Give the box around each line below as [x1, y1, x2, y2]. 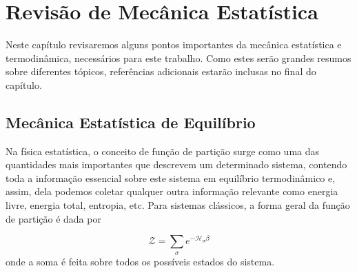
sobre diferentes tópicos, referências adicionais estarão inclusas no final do [6, 64, 316, 79]
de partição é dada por [6, 211, 101, 225]
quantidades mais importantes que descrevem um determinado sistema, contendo [6, 157, 347, 172]
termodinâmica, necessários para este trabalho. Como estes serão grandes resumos [6, 50, 351, 65]
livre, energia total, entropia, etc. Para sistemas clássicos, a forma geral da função [6, 198, 350, 212]
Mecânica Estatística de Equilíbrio [6, 111, 256, 132]
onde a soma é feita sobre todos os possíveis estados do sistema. [6, 254, 275, 268]
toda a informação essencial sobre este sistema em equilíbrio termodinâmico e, [6, 170, 336, 185]
